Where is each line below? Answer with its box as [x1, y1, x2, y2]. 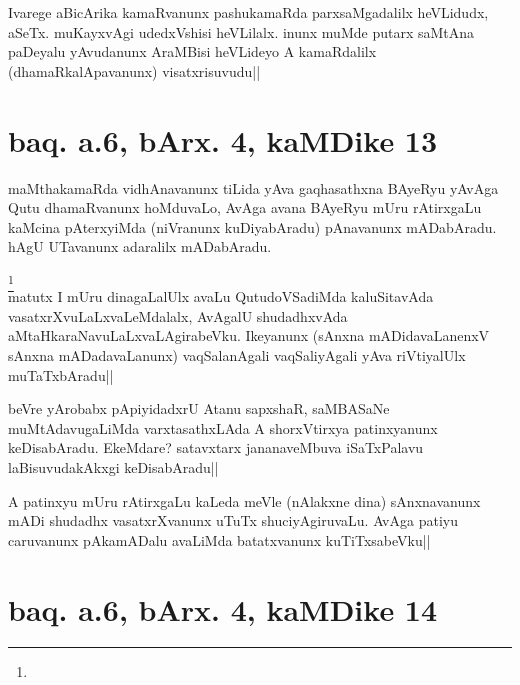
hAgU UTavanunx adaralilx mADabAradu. [8, 236, 272, 257]
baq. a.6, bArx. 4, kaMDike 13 [8, 119, 438, 160]
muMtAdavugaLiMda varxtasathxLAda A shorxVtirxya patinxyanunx [8, 417, 438, 438]
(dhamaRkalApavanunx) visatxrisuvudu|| [8, 60, 261, 81]
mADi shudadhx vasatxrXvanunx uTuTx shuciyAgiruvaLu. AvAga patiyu [8, 510, 458, 531]
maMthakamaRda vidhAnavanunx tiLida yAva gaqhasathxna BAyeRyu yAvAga [8, 177, 499, 198]
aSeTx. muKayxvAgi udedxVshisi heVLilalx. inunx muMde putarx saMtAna [8, 21, 475, 42]
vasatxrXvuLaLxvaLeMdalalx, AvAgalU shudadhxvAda [8, 305, 348, 326]
